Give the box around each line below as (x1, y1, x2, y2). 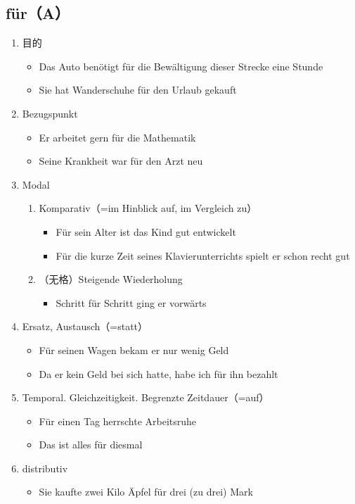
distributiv (22, 460, 68, 475)
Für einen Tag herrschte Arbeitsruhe (39, 413, 197, 428)
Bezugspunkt (22, 106, 78, 120)
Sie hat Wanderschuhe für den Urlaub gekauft (39, 82, 237, 97)
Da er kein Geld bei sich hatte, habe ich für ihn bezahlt (39, 366, 278, 381)
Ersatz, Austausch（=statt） (22, 319, 148, 334)
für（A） (6, 2, 70, 24)
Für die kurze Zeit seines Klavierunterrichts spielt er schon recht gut (56, 248, 350, 263)
